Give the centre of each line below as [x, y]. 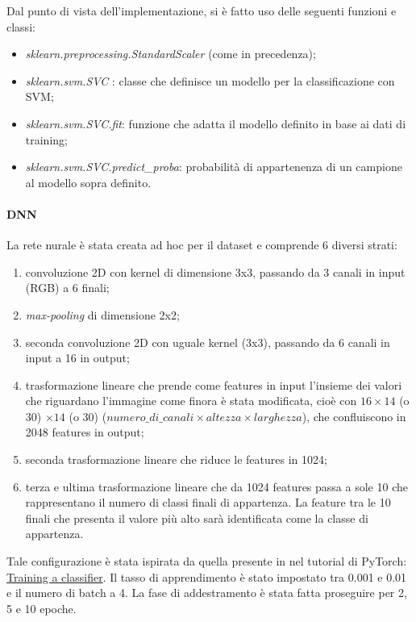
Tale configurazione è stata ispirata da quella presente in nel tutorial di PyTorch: [207, 561]
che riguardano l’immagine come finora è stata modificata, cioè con [191, 401]
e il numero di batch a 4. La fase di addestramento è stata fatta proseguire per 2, [207, 593]
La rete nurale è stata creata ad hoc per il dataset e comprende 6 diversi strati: [202, 245]
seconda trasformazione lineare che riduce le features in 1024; [176, 459]
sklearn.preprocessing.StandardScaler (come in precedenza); [171, 54]
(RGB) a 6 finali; [67, 288]
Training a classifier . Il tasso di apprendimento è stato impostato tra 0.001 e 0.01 [207, 576]
